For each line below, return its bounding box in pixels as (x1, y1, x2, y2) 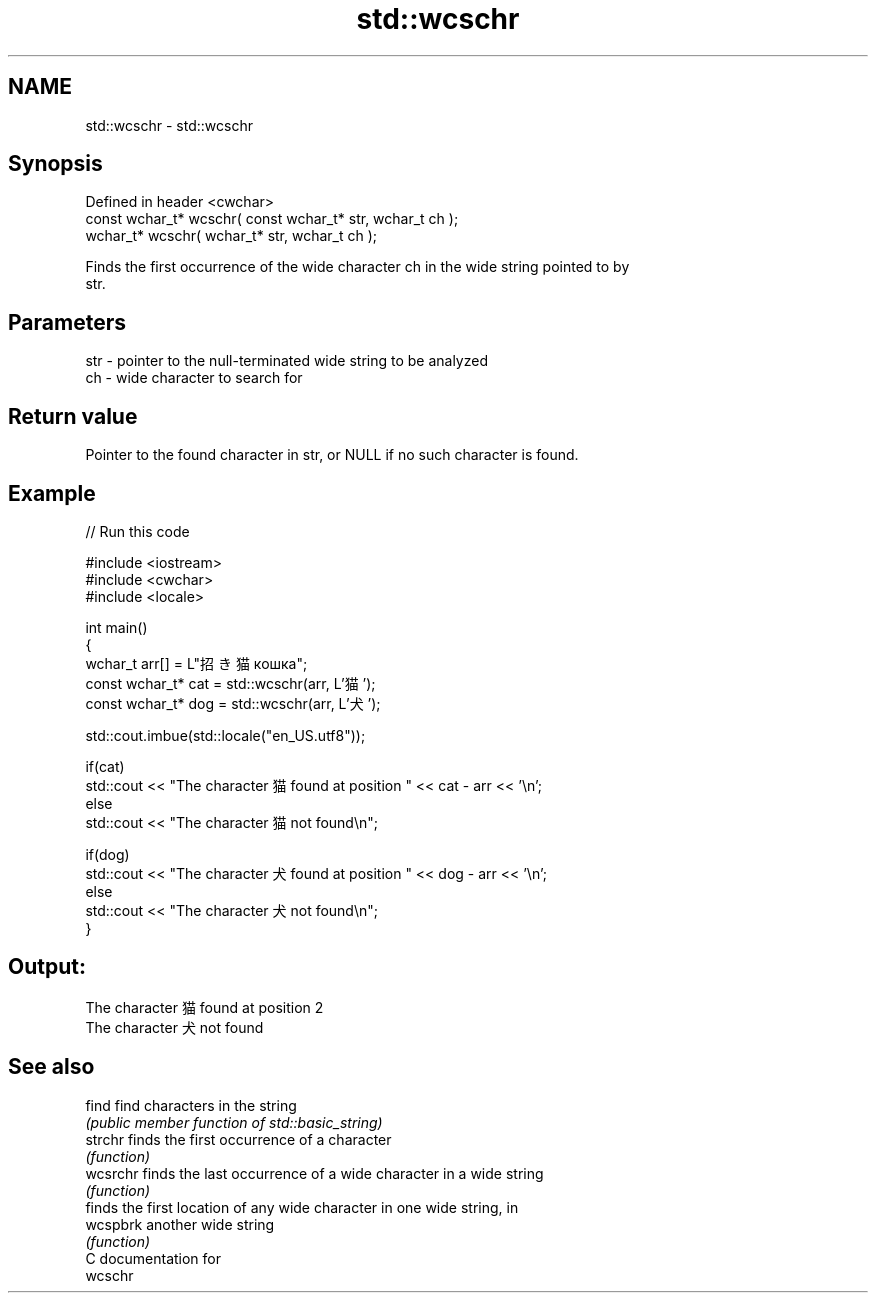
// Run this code (85, 522, 190, 540)
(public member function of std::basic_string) (85, 1113, 383, 1131)
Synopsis (8, 151, 103, 177)
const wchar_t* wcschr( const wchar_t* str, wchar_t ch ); (85, 210, 459, 228)
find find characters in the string (85, 1096, 297, 1114)
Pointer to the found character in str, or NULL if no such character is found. (85, 446, 579, 464)
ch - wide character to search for (85, 369, 303, 387)
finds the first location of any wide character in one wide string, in (85, 1198, 519, 1216)
